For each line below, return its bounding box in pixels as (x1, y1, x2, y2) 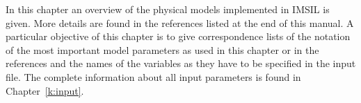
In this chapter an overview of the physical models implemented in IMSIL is (6, 2, 330, 16)
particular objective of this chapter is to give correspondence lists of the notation (6, 29, 351, 44)
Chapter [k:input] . (6, 83, 84, 97)
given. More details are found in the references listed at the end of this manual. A (6, 15, 354, 30)
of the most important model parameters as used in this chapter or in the (6, 42, 319, 57)
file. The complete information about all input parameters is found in (6, 69, 301, 84)
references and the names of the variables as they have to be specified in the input (6, 56, 356, 71)
